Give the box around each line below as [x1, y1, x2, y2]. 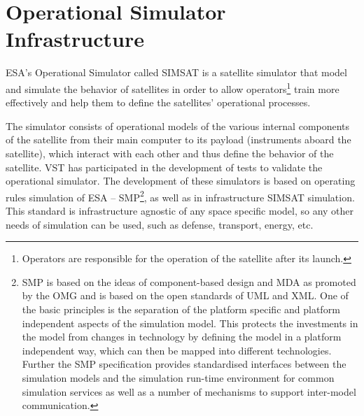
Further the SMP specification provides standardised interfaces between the [22, 357, 346, 371]
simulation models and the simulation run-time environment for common [22, 370, 335, 385]
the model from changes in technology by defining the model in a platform [22, 329, 342, 344]
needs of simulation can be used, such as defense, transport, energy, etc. [6, 217, 314, 231]
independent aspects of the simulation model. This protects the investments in [22, 315, 358, 330]
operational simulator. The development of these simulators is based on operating [6, 173, 356, 188]
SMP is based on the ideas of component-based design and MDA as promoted [22, 274, 356, 289]
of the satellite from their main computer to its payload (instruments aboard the [6, 132, 351, 147]
